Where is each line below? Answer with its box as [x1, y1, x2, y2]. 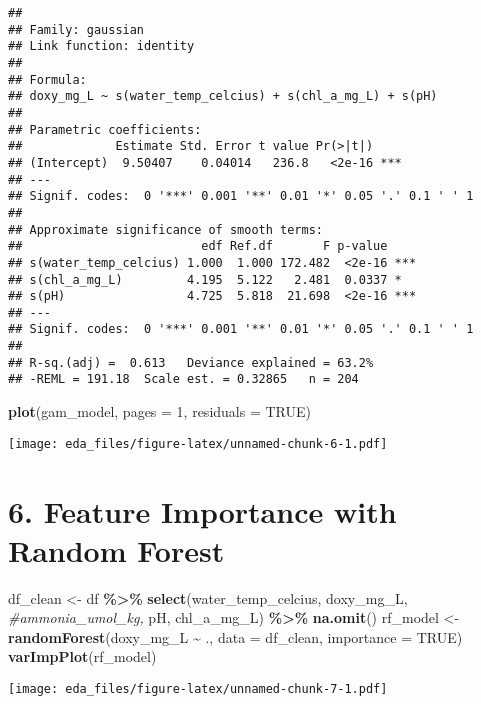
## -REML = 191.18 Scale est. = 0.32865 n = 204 [8, 372, 359, 387]
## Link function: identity [8, 39, 195, 54]
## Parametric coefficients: [8, 122, 202, 137]
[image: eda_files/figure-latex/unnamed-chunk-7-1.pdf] [8, 682, 388, 697]
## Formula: [8, 72, 87, 87]
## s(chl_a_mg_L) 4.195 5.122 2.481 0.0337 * [8, 272, 402, 287]
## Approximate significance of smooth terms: [8, 222, 323, 237]
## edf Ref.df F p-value [8, 239, 388, 254]
